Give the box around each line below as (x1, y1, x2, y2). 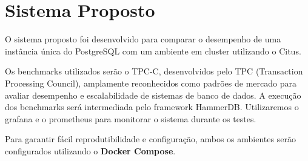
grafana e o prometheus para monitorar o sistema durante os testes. (5, 112, 256, 125)
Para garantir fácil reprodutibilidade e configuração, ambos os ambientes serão (5, 133, 296, 145)
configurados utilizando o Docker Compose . (5, 144, 176, 157)
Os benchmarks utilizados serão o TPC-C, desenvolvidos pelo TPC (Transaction (5, 65, 303, 77)
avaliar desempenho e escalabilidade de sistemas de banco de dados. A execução (5, 88, 301, 101)
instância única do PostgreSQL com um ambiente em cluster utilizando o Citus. (5, 44, 301, 57)
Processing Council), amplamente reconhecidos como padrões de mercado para (5, 76, 296, 89)
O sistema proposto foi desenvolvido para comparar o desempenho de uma (5, 33, 281, 45)
